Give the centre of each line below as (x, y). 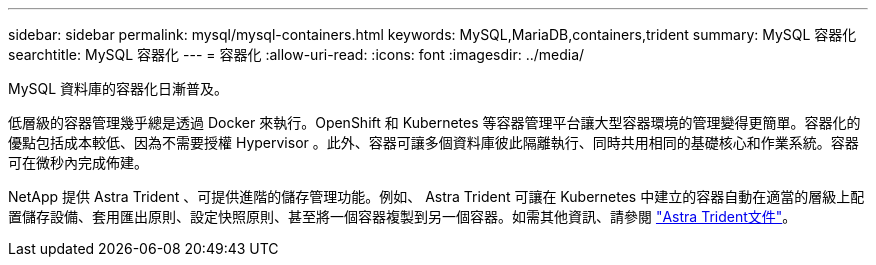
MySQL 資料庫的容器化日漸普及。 (118, 88)
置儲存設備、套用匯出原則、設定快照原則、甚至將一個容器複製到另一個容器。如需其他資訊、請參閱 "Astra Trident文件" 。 (402, 216)
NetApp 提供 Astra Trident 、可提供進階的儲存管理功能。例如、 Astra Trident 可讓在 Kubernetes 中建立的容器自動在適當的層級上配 (436, 196)
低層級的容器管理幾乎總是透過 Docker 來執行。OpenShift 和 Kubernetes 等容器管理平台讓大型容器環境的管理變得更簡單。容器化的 (434, 122)
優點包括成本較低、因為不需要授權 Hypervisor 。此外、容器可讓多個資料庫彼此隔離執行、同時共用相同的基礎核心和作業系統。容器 (433, 142)
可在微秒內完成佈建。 (78, 162)
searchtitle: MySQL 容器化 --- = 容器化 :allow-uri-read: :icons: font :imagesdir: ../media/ (296, 54)
